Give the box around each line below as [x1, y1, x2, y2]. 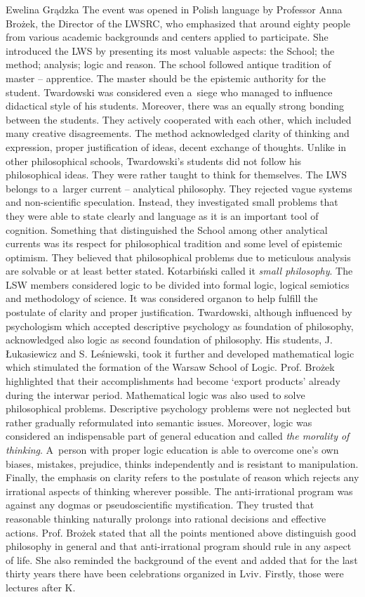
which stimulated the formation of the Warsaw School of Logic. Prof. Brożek [6, 360, 335, 374]
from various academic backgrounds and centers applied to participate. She [6, 29, 328, 44]
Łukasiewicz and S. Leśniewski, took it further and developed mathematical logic [6, 346, 354, 360]
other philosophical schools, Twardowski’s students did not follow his [6, 153, 302, 168]
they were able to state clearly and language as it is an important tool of [6, 208, 319, 223]
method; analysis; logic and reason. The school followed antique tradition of [6, 57, 331, 72]
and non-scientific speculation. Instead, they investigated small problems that [6, 195, 338, 209]
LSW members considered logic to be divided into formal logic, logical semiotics [6, 277, 350, 291]
